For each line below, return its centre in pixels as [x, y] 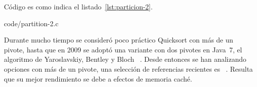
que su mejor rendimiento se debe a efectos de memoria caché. [98, 78]
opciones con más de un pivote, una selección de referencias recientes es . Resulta [128, 68]
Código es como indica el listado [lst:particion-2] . [78, 6]
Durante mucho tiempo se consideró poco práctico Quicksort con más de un [119, 40]
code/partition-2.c [31, 23]
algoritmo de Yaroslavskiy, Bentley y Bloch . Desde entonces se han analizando [125, 59]
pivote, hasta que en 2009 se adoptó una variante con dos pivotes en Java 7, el [123, 49]
